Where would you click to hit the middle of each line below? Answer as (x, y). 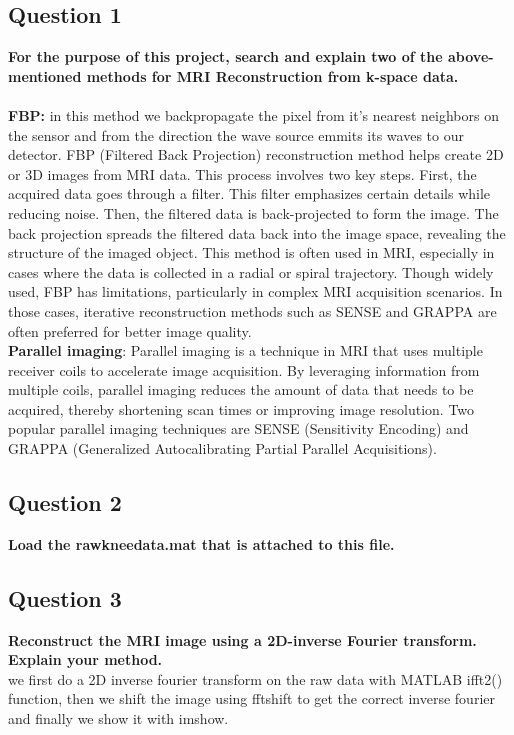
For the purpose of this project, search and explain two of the (225, 56)
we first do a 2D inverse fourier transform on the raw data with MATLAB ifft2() (255, 678)
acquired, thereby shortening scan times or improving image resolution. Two (241, 408)
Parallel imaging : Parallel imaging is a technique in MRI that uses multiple (245, 350)
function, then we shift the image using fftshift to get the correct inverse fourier (251, 698)
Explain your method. (85, 659)
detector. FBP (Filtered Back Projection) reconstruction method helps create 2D (256, 154)
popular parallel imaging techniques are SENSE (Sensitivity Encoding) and (238, 428)
